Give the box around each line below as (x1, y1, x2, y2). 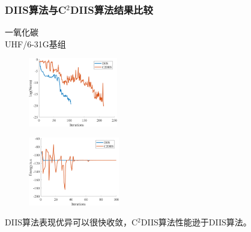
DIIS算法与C (5, 2, 67, 17)
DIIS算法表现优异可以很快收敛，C (5, 216, 138, 228)
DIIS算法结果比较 (70, 2, 153, 17)
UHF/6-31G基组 (5, 37, 66, 50)
